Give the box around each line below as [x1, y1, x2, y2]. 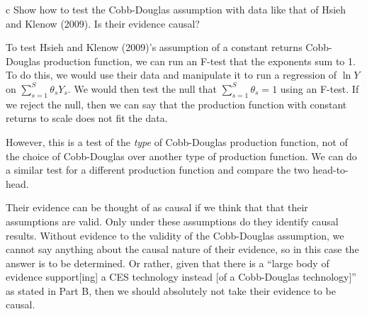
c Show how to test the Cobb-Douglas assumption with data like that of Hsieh [6, 2, 346, 16]
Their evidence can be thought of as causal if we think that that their [6, 200, 308, 215]
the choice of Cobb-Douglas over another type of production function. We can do [6, 148, 357, 163]
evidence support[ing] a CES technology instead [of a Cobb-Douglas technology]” [6, 269, 356, 284]
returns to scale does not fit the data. [6, 111, 168, 125]
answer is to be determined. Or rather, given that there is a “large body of [6, 255, 329, 270]
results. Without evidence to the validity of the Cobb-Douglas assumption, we [6, 228, 344, 242]
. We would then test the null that [67, 81, 217, 96]
